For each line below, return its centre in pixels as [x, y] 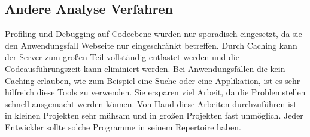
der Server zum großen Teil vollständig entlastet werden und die [122, 57]
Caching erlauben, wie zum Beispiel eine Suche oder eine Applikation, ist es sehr [153, 80]
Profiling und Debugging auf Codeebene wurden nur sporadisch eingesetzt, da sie [154, 34]
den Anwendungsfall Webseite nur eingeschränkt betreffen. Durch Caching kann [151, 45]
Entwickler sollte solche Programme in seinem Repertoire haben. [123, 127]
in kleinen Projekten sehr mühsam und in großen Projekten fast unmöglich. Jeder [154, 115]
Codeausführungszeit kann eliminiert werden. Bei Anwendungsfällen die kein [145, 68]
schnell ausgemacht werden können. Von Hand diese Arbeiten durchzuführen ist [151, 103]
